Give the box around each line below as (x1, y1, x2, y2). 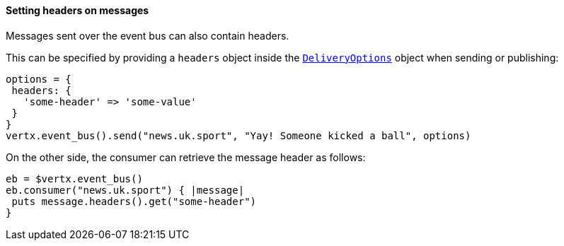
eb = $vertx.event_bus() (6, 172, 143, 184)
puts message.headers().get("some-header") (11, 195, 257, 207)
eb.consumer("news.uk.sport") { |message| (6, 184, 245, 196)
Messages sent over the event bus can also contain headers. (6, 29, 289, 42)
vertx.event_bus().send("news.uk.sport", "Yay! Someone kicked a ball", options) (6, 129, 471, 141)
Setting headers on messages (6, 4, 149, 16)
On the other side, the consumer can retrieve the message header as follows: (6, 151, 366, 163)
